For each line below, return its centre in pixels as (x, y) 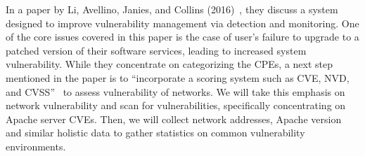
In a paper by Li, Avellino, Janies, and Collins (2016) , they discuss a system (172, 9)
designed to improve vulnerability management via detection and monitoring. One (182, 23)
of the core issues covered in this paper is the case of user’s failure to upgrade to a (182, 37)
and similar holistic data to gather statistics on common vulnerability (155, 133)
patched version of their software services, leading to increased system (156, 50)
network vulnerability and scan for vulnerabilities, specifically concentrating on (176, 105)
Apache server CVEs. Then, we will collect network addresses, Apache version (174, 119)
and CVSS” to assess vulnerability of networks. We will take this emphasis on (175, 91)
